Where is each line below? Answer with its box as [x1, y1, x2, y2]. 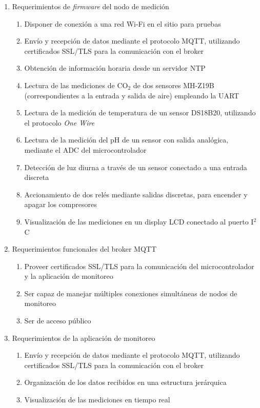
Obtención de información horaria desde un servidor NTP [24, 63, 206, 73]
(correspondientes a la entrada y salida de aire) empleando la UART [24, 90, 239, 100]
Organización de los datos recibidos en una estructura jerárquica [24, 377, 227, 387]
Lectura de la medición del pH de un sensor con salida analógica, [24, 134, 229, 145]
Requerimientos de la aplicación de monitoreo [12, 332, 155, 343]
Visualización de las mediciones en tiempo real [24, 394, 170, 405]
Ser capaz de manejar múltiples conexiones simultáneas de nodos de [24, 288, 237, 298]
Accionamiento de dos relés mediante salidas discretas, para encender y [24, 189, 248, 199]
